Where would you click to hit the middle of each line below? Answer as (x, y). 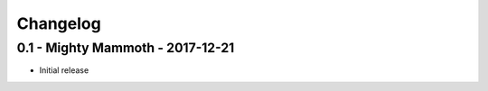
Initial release (64, 70)
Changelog (59, 23)
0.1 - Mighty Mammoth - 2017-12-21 (126, 48)
